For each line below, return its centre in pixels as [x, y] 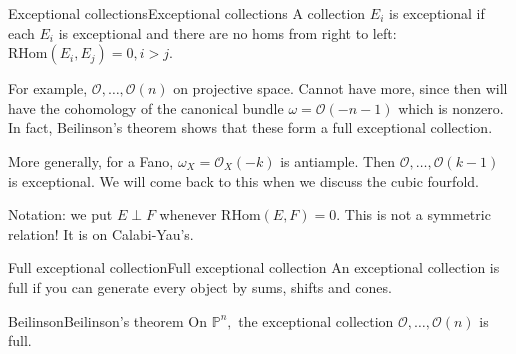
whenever [188, 214]
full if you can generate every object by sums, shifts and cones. [200, 286]
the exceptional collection [316, 320]
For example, [48, 88]
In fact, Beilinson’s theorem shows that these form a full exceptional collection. [250, 127]
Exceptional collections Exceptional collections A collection [187, 13]
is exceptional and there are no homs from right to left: [227, 32]
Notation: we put [60, 214]
